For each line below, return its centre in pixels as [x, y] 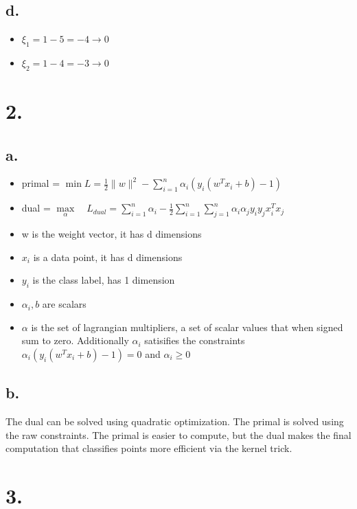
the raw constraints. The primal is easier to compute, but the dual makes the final [178, 434]
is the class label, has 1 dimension [104, 280]
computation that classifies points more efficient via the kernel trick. [149, 448]
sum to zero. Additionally [75, 340]
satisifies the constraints [195, 340]
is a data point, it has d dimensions [108, 257]
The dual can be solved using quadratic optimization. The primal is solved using [175, 421]
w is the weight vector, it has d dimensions [112, 234]
